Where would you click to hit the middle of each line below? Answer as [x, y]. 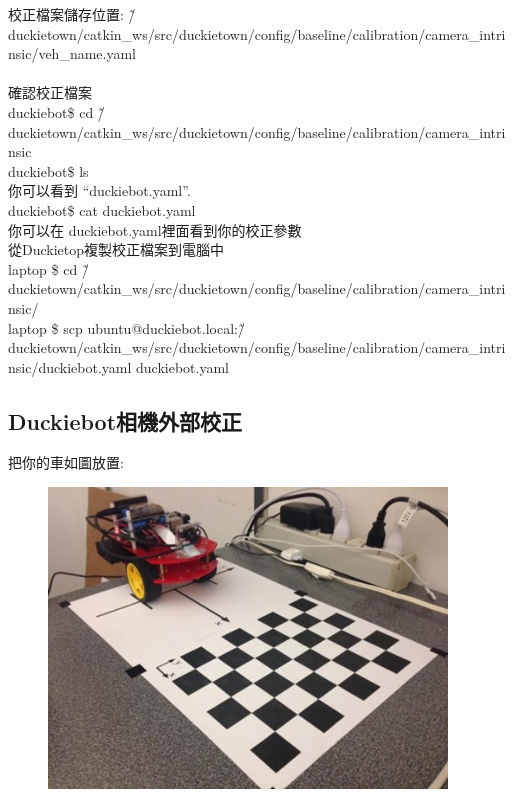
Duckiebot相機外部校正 [125, 420]
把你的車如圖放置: [66, 462]
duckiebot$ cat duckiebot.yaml [102, 209]
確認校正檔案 [50, 92]
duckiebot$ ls [48, 170]
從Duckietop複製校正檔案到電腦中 [116, 249]
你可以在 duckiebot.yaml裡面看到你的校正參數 [155, 229]
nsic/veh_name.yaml [72, 53]
